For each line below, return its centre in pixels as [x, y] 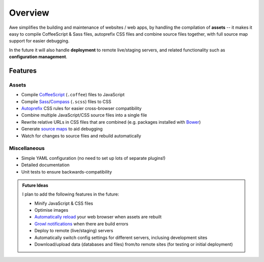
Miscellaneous [27, 148]
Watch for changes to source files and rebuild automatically [81, 136]
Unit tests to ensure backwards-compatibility [67, 172]
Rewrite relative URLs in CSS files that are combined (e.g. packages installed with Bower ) [111, 122]
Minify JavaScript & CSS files [64, 203]
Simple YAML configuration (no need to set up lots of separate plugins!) [93, 158]
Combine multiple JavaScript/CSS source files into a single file [84, 115]
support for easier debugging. [39, 41]
